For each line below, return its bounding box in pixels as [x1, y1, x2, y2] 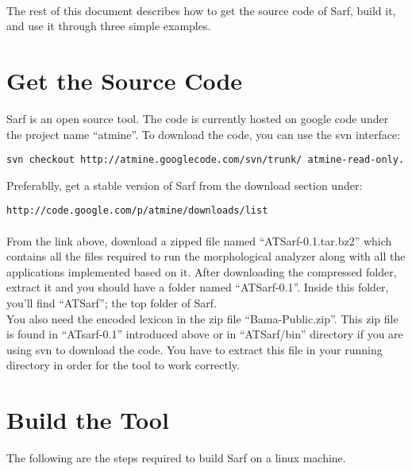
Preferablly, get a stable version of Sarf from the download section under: [6, 176, 363, 193]
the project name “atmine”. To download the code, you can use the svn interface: [6, 125, 401, 142]
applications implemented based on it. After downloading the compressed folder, [6, 263, 397, 280]
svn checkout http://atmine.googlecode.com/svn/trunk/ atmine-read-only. [6, 154, 405, 166]
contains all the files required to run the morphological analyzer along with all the [6, 248, 406, 264]
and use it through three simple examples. [6, 17, 211, 34]
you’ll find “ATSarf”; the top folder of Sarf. [6, 294, 218, 311]
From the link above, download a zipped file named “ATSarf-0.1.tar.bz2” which [6, 232, 392, 249]
